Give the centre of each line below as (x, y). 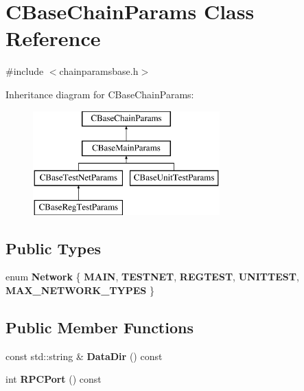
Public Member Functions (100, 327)
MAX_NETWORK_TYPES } (80, 290)
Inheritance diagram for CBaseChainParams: (100, 94)
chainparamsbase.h (99, 71)
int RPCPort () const (54, 379)
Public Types (54, 248)
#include (25, 71)
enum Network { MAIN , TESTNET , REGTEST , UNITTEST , (152, 277)
